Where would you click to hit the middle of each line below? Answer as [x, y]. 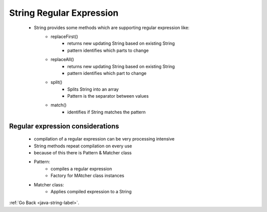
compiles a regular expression [81, 169]
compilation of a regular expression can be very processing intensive [104, 139]
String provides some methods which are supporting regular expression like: [112, 28]
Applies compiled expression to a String [91, 191]
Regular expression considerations [64, 126]
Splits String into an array [93, 89]
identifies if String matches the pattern [107, 112]
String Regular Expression [64, 13]
